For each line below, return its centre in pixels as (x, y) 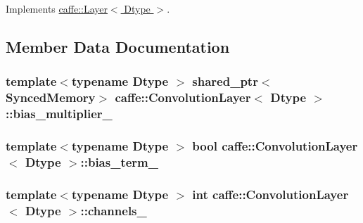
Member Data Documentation (118, 46)
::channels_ (114, 210)
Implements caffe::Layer (57, 8)
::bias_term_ (119, 161)
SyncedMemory (51, 97)
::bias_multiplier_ (59, 114)
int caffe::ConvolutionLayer (270, 194)
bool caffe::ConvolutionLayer (275, 145)
